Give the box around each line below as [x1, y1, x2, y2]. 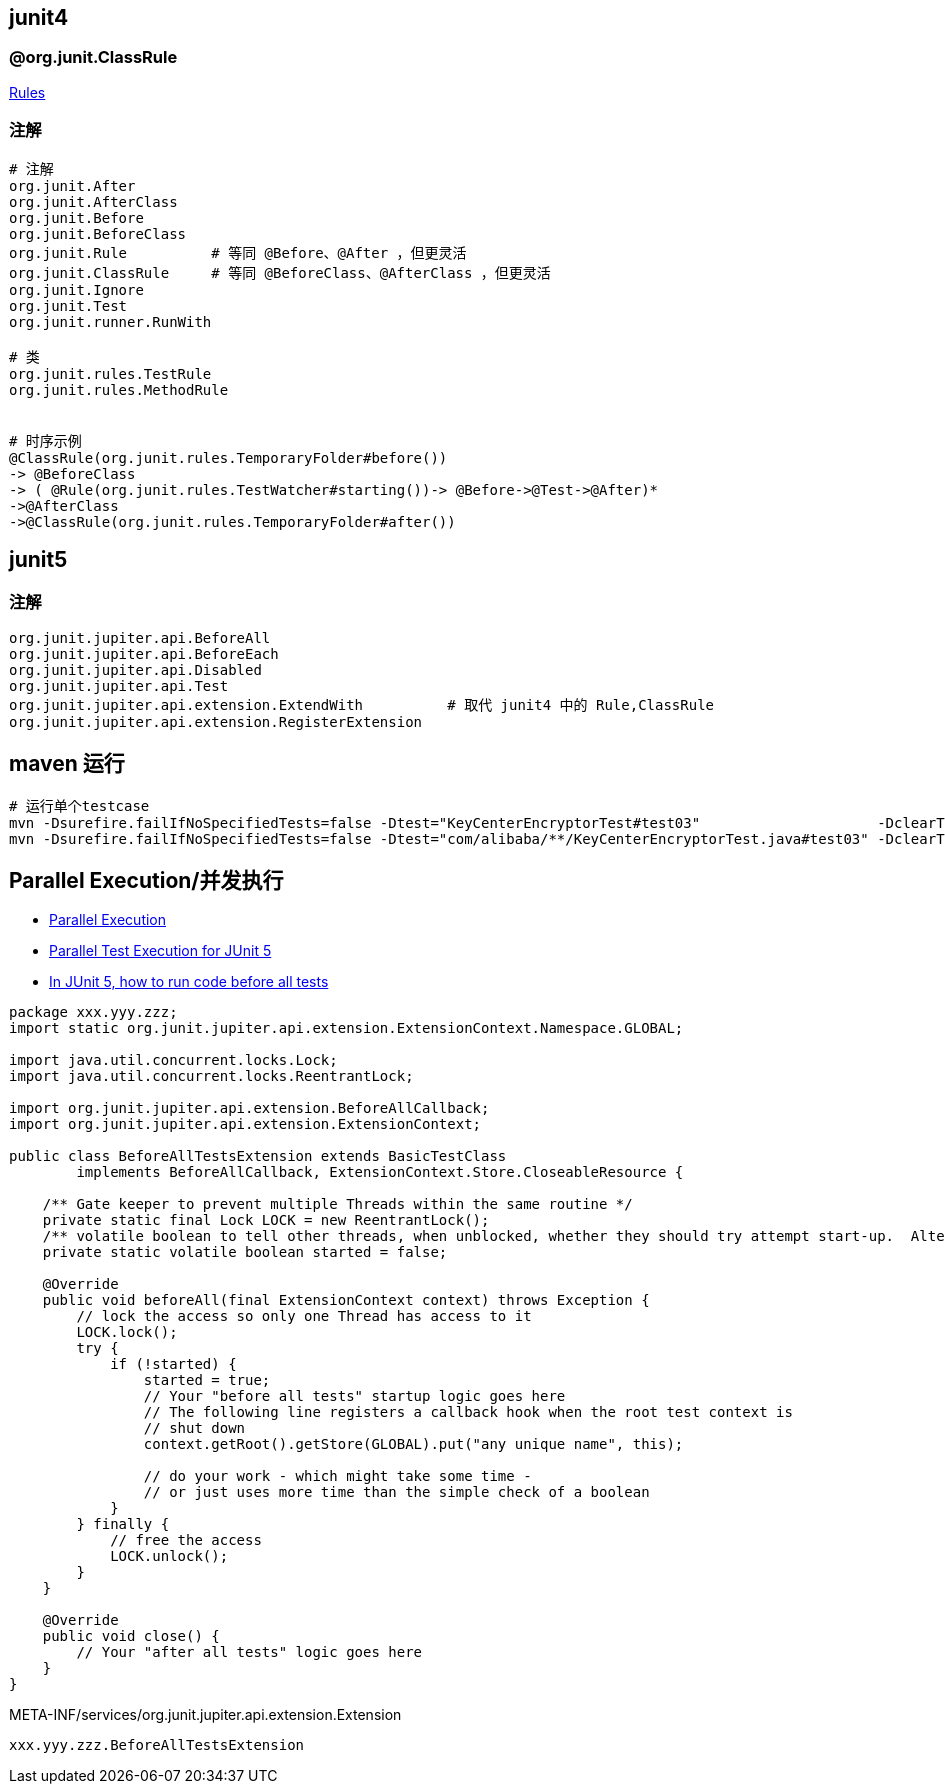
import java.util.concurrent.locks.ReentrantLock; [9, 1068, 414, 1085]
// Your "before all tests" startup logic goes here [143, 1388, 566, 1405]
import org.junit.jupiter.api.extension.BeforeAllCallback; [9, 1100, 490, 1117]
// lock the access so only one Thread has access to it [76, 1308, 532, 1325]
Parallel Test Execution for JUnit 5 [49, 942, 272, 960]
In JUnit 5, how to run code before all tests [49, 973, 329, 991]
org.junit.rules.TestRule [9, 365, 212, 382]
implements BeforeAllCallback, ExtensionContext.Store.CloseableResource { [76, 1164, 684, 1181]
